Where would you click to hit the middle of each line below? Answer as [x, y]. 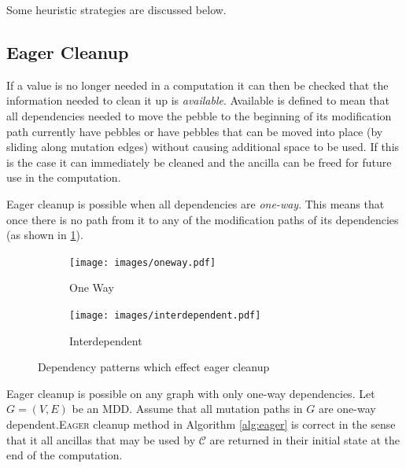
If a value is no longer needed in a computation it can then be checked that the [197, 85]
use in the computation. [64, 177]
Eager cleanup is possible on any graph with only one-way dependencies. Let [191, 393]
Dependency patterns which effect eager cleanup [154, 367]
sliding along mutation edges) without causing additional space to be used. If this [203, 147]
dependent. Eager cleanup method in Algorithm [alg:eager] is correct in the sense [201, 424]
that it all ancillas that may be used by [101, 439]
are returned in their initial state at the [304, 439]
